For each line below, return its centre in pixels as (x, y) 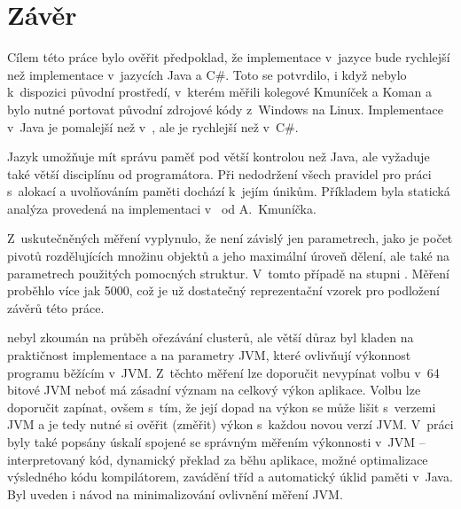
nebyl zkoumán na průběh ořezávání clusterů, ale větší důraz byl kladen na (211, 337)
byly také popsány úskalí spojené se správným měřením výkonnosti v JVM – (216, 442)
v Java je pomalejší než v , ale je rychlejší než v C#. (153, 126)
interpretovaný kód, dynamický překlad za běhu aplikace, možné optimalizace (218, 459)
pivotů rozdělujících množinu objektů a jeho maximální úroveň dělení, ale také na (229, 256)
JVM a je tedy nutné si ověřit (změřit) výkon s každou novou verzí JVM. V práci (230, 424)
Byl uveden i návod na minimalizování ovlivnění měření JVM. (175, 493)
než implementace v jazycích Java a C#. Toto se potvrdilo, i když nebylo (207, 74)
